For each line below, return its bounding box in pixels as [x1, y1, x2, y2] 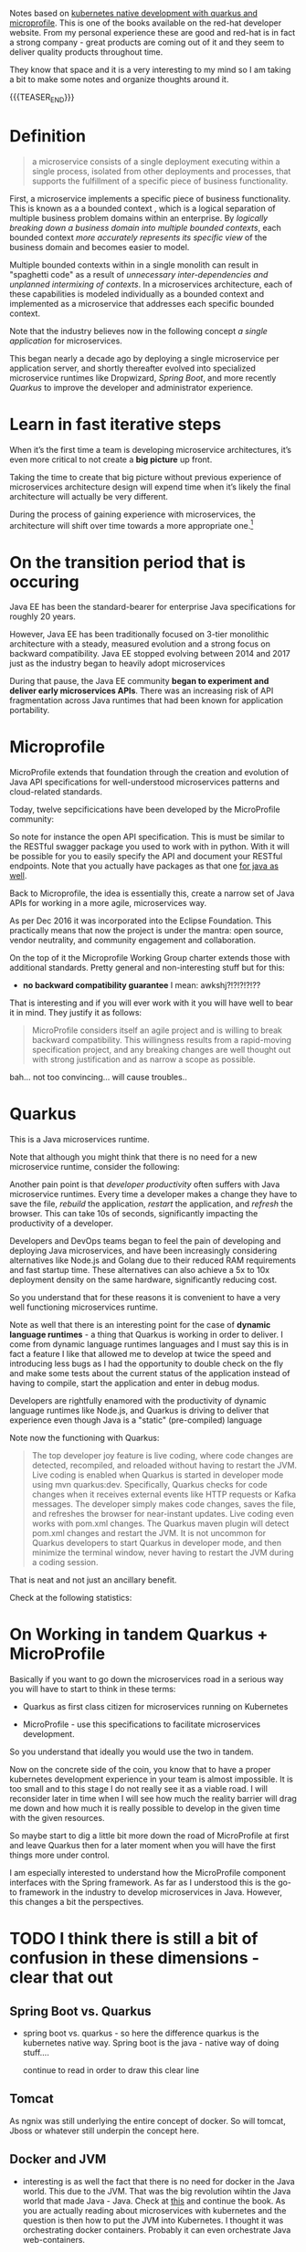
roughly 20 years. [9, 611, 76, 622]
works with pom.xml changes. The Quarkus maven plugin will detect [31, 1518, 290, 1529]
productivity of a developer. [9, 1218, 114, 1229]
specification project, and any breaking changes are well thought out [31, 1045, 291, 1056]
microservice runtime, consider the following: [9, 1162, 180, 1173]
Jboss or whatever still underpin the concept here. [9, 2125, 199, 2136]
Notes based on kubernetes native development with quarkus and [9, 8, 259, 18]
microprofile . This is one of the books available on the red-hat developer [9, 17, 282, 28]
